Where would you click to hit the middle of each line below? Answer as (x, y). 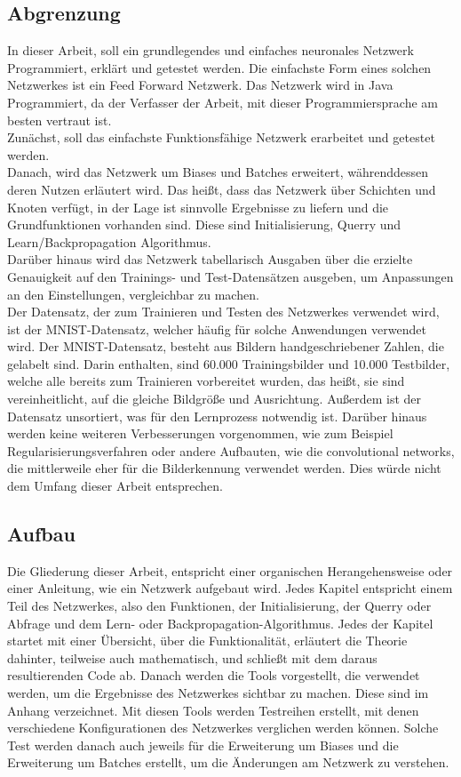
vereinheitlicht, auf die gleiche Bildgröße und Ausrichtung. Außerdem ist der (215, 399)
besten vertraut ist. (60, 120)
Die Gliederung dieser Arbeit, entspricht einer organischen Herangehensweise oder (230, 570)
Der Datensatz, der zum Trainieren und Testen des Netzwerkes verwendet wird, (223, 312)
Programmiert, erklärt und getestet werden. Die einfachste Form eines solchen (219, 67)
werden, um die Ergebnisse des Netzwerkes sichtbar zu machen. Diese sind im (218, 693)
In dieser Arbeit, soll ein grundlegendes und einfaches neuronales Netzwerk (211, 50)
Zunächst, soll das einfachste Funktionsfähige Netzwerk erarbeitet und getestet (221, 137)
